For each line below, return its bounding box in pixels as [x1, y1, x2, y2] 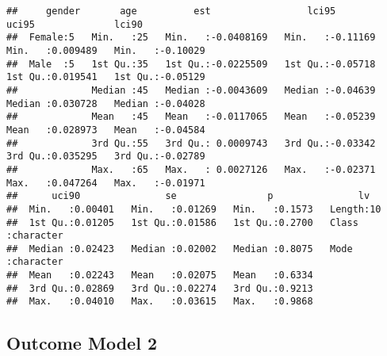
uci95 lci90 [6, 18, 143, 30]
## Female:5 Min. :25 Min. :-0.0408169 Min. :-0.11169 [6, 32, 376, 44]
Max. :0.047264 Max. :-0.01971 [6, 177, 205, 189]
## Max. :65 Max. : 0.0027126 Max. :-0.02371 [6, 163, 376, 175]
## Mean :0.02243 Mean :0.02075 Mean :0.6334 [6, 270, 313, 281]
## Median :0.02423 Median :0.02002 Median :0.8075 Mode [6, 243, 353, 255]
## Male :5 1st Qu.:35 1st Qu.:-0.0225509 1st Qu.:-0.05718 [6, 58, 376, 70]
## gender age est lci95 [6, 6, 336, 17]
